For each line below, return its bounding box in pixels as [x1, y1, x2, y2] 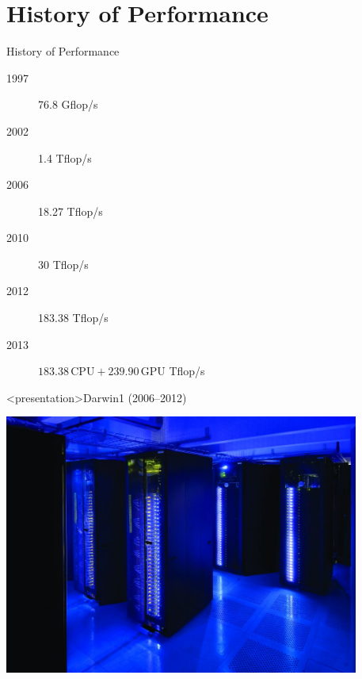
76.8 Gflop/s [38, 96, 98, 113]
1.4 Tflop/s [38, 149, 92, 166]
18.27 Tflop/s [38, 202, 103, 219]
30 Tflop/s [38, 255, 89, 272]
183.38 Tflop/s [38, 309, 109, 326]
